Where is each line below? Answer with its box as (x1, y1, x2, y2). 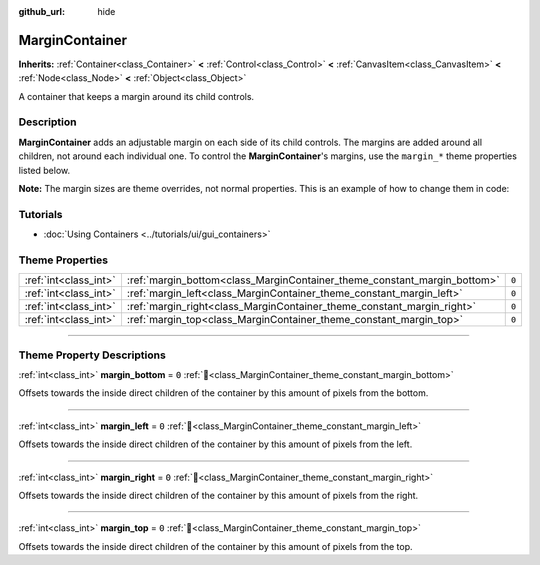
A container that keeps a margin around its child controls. (18, 90, 255, 102)
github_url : (18, 6, 65, 17)
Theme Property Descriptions (18, 348, 167, 362)
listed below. (18, 164, 71, 176)
